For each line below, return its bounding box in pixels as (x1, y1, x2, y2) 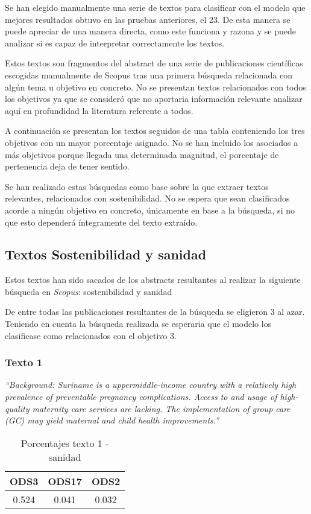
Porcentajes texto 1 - (20, 436, 109, 450)
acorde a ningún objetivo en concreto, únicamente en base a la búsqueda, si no (5, 203, 295, 216)
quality (5, 402, 30, 414)
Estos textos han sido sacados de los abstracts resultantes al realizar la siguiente (5, 273, 301, 286)
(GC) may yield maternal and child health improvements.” (5, 414, 219, 427)
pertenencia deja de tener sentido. (5, 160, 130, 173)
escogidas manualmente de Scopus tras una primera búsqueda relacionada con (5, 68, 292, 81)
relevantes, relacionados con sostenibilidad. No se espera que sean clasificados (5, 192, 290, 205)
